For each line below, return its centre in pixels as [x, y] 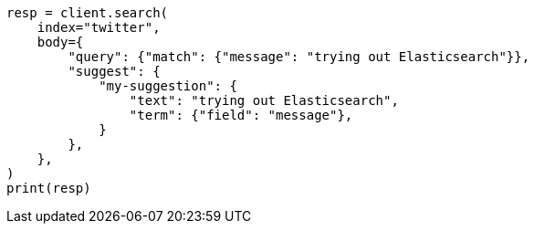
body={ [60, 42]
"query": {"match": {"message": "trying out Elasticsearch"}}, [299, 57]
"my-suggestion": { [168, 86]
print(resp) [49, 188]
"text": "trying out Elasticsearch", [264, 100]
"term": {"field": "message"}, [241, 115]
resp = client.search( [88, 13]
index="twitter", [99, 27]
